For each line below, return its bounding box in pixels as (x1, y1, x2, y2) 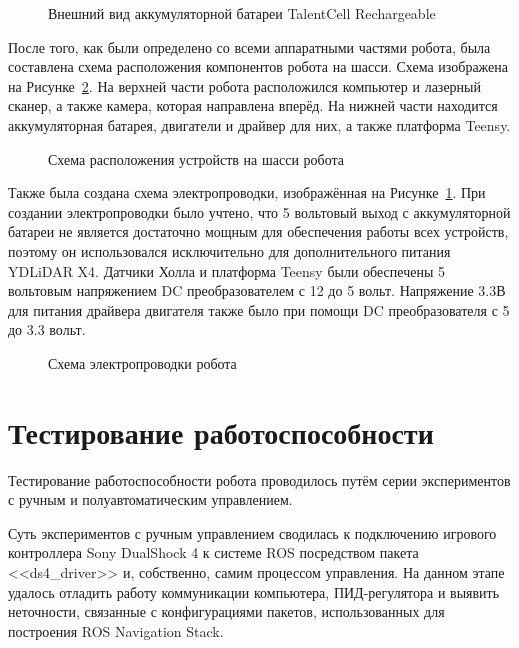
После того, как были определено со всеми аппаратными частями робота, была (8, 36, 491, 57)
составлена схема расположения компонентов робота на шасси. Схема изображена (8, 56, 509, 77)
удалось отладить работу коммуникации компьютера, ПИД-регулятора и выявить (8, 581, 500, 602)
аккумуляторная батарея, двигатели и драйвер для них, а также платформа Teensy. (8, 114, 511, 135)
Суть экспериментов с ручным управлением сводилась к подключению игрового (8, 522, 497, 543)
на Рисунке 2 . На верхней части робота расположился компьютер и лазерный (8, 75, 481, 96)
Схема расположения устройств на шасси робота (48, 148, 344, 169)
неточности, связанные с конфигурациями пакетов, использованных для (8, 601, 445, 622)
